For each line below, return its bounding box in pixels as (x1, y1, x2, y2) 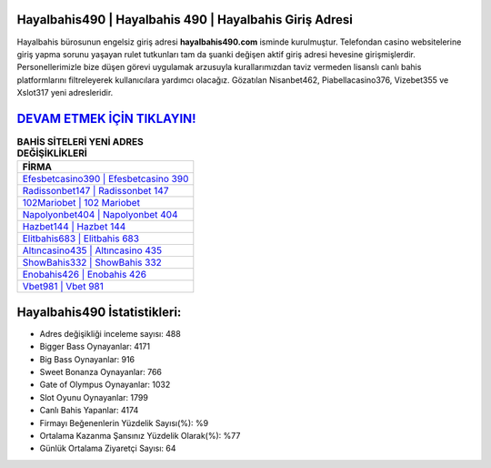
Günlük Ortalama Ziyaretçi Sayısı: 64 (39, 443, 176, 454)
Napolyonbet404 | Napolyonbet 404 (22, 209, 178, 221)
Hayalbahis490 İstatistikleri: (16, 304, 182, 320)
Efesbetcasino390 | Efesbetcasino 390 (22, 173, 189, 186)
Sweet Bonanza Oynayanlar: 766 (39, 367, 163, 378)
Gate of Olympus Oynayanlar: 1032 (39, 379, 171, 391)
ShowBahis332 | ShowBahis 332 (22, 256, 163, 269)
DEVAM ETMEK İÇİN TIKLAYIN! (16, 110, 196, 127)
